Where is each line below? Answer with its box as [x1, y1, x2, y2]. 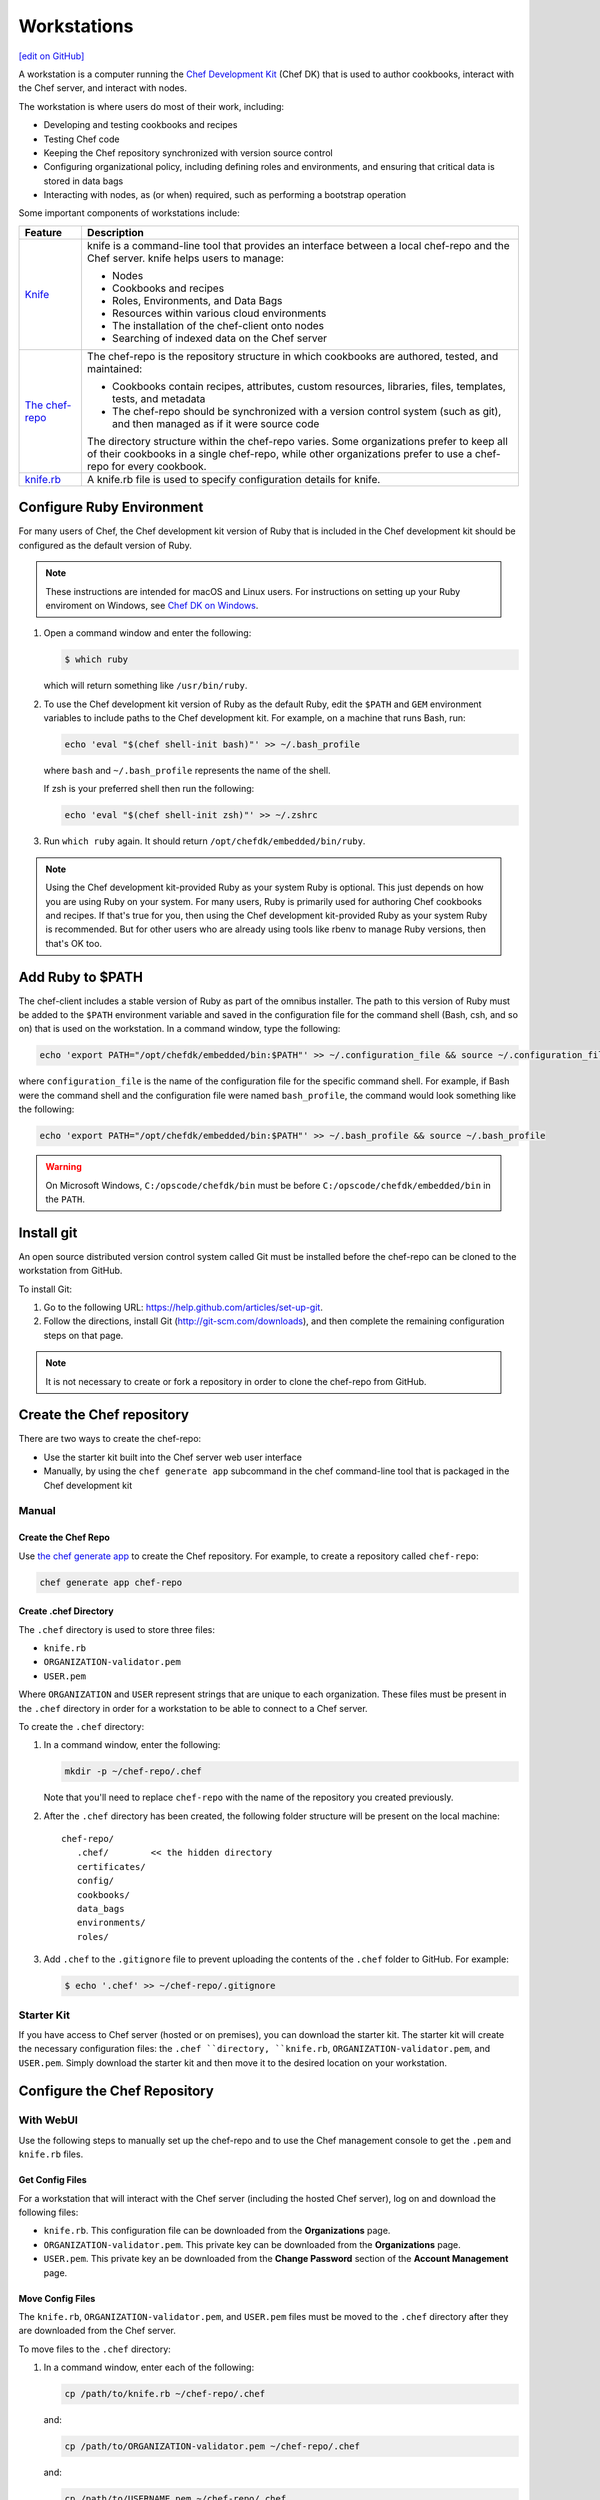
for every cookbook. [111, 459, 207, 473]
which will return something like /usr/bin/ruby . [43, 680, 248, 692]
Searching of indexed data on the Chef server [111, 331, 328, 345]
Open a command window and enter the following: [43, 627, 252, 639]
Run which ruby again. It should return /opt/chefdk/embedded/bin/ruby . [43, 835, 366, 847]
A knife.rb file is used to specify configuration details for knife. [86, 472, 381, 486]
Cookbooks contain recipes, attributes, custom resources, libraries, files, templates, [111, 379, 506, 393]
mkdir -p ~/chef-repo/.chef [64, 1766, 202, 1777]
